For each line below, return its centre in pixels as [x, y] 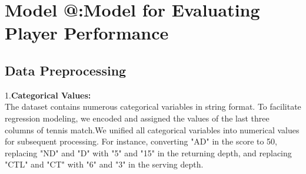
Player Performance [87, 33]
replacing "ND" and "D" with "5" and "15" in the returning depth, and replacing [148, 152]
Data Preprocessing [66, 70]
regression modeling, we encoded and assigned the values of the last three [137, 118]
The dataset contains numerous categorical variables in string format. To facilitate [153, 106]
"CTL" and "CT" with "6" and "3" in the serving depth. [104, 164]
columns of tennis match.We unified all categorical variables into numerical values [152, 129]
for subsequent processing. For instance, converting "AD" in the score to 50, [141, 141]
